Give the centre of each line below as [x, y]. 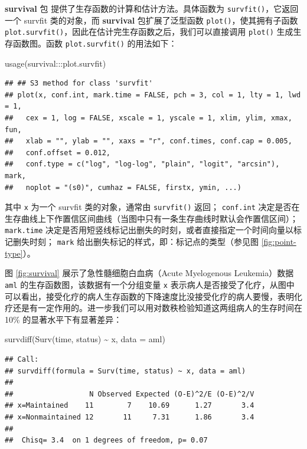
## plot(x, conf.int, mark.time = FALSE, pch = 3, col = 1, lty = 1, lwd [153, 95]
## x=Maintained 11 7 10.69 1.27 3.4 [130, 406]
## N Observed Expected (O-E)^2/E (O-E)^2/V [130, 394]
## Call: [22, 359]
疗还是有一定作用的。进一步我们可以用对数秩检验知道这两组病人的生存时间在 [153, 308]
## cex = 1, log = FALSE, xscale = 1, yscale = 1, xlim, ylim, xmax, [148, 118]
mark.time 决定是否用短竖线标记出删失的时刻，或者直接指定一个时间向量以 [149, 230]
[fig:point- [279, 242]
